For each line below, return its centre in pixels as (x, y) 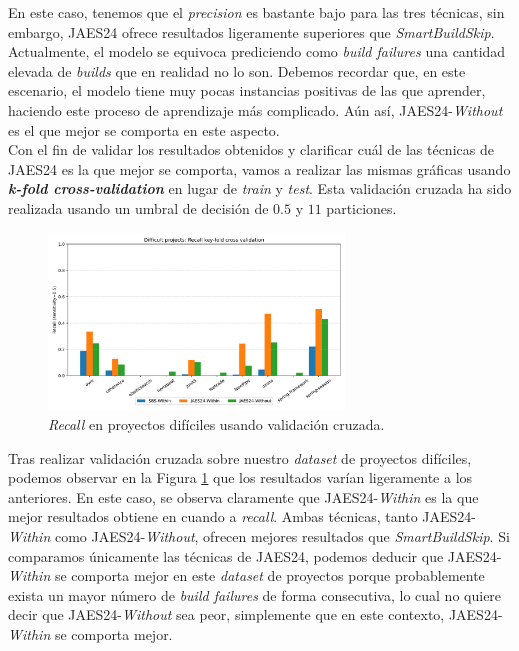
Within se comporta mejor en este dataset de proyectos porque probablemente (246, 575)
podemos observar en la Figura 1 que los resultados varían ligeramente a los (240, 477)
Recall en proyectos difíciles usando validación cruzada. (216, 424)
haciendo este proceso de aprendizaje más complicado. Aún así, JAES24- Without (255, 109)
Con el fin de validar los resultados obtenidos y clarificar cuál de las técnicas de (251, 149)
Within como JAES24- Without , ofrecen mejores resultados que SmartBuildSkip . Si (259, 536)
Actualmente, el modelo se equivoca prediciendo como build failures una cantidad (257, 51)
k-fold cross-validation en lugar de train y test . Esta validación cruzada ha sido (260, 188)
